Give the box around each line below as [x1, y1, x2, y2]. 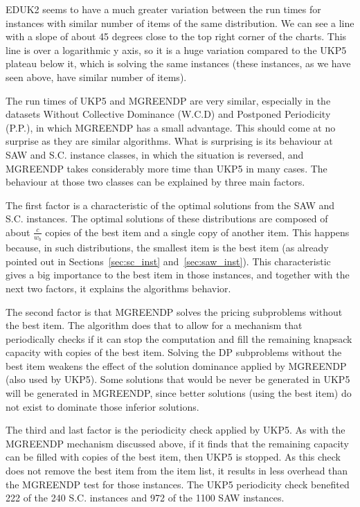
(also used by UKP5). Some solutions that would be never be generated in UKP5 [6, 372, 350, 386]
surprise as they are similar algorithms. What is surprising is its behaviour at [6, 134, 333, 148]
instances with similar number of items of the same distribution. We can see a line [6, 15, 354, 30]
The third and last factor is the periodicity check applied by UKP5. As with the [6, 423, 345, 437]
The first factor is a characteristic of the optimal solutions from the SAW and [6, 197, 335, 212]
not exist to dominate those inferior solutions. [6, 399, 199, 413]
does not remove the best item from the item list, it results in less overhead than [6, 463, 348, 478]
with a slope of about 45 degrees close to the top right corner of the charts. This [6, 29, 347, 44]
